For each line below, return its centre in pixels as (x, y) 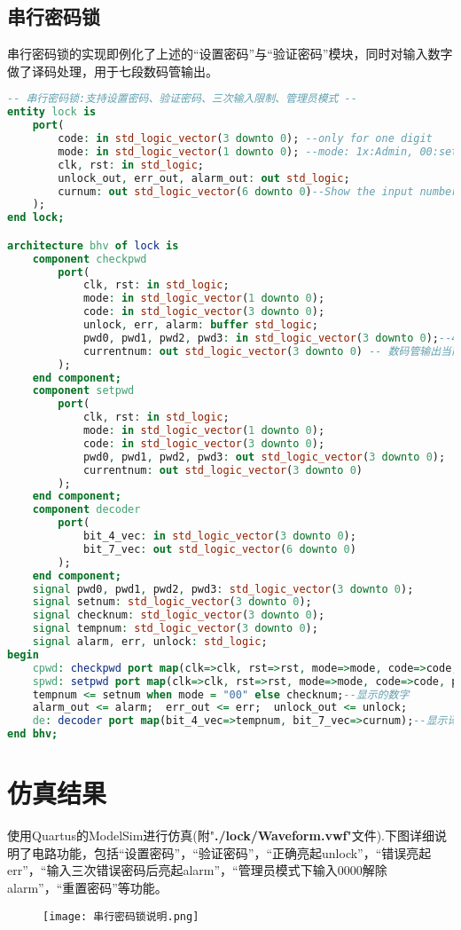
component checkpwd (90, 259)
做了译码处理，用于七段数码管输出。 (113, 71)
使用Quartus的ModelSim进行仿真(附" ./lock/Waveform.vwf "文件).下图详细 (221, 835)
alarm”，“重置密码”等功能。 (87, 887)
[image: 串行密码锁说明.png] (121, 916)
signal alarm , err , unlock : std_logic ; (150, 642)
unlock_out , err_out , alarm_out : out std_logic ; (204, 178)
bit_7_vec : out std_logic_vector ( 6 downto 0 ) (219, 549)
